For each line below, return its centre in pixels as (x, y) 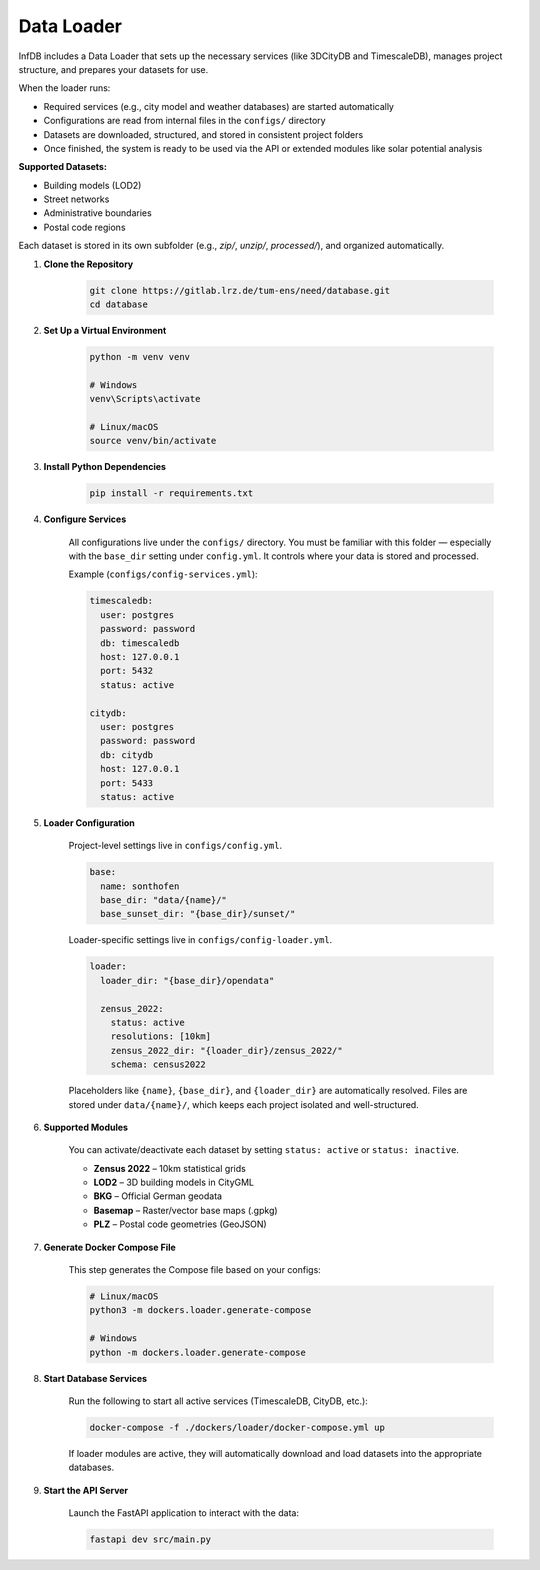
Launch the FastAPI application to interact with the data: (184, 1513)
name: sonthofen (140, 886)
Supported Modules (86, 1127)
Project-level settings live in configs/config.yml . (175, 846)
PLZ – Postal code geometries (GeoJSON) (180, 1224)
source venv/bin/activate (153, 441)
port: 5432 (127, 671)
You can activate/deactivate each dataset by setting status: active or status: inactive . (264, 1150)
